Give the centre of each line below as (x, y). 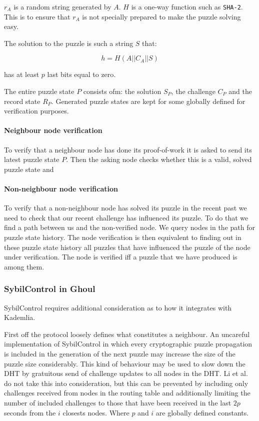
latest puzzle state (32, 159)
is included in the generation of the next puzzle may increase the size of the (120, 353)
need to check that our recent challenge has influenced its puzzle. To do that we (126, 217)
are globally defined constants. (202, 412)
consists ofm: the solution (122, 91)
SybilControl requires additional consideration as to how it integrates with (118, 307)
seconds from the (30, 412)
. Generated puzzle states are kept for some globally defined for (148, 101)
